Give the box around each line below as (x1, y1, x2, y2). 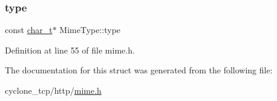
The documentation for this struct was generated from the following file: (5, 64, 273, 76)
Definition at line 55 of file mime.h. (5, 43, 135, 56)
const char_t (5, 23, 53, 36)
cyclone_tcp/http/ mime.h (5, 84, 102, 96)
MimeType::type (59, 23, 121, 36)
